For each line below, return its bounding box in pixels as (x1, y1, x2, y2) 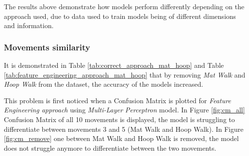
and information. (4, 20, 54, 31)
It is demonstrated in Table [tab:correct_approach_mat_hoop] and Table (4, 60, 224, 70)
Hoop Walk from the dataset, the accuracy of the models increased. (4, 79, 203, 89)
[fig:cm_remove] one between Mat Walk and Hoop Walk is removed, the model (4, 133, 239, 143)
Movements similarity (4, 41, 90, 53)
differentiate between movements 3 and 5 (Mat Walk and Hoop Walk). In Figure (4, 124, 244, 134)
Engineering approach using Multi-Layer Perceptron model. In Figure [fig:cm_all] (4, 105, 245, 115)
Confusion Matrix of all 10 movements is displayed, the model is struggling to (4, 114, 235, 124)
